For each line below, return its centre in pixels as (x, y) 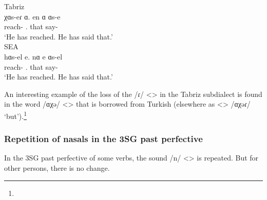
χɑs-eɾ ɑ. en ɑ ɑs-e (32, 16)
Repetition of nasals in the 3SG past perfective (103, 139)
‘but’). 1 (15, 115)
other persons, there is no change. (57, 168)
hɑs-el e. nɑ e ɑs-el (33, 56)
